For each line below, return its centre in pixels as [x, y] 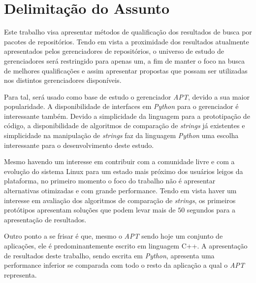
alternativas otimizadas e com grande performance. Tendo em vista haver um [120, 191]
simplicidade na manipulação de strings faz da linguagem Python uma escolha [121, 135]
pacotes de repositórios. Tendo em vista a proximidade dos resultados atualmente [127, 41]
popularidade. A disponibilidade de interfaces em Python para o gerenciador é [121, 106]
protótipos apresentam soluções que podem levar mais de [90, 210]
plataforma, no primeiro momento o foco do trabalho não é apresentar [110, 181]
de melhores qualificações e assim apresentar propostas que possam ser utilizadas [126, 70]
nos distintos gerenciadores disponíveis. [63, 80]
